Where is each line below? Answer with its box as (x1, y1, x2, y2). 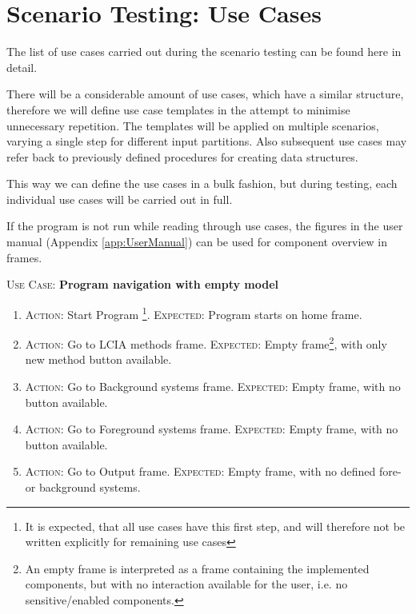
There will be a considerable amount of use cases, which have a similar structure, (6, 86, 404, 102)
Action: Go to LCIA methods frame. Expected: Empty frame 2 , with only (25, 333, 387, 352)
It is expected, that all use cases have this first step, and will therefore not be (25, 517, 406, 534)
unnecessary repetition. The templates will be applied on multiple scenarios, (6, 117, 379, 134)
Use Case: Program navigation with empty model (6, 276, 279, 293)
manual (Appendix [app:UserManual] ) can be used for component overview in (6, 233, 387, 250)
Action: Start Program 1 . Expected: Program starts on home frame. (25, 303, 362, 322)
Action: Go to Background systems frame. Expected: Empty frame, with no (25, 377, 401, 394)
